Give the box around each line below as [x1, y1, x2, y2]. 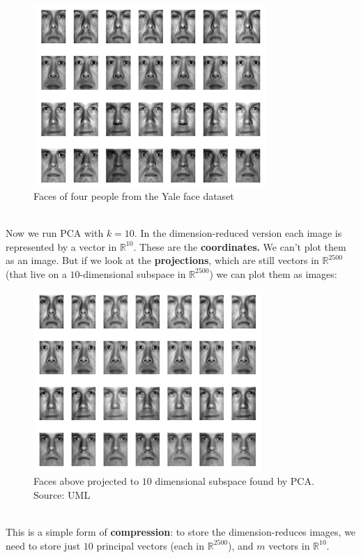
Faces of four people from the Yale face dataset [33, 188, 234, 203]
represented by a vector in [6, 239, 117, 254]
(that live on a [6, 266, 67, 281]
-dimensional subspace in [79, 266, 186, 281]
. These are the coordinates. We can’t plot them [133, 239, 346, 254]
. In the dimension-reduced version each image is [134, 225, 342, 240]
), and [228, 538, 254, 552]
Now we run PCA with [6, 225, 104, 240]
